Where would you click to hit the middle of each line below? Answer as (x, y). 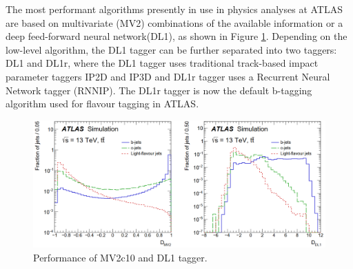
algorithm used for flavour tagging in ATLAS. (102, 104)
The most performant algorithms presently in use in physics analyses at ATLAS (174, 9)
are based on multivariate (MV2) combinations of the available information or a (174, 22)
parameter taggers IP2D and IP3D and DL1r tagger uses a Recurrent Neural (168, 76)
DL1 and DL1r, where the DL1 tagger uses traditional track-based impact (162, 63)
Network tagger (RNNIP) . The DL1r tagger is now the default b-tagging (159, 90)
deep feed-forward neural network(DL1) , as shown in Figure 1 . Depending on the (176, 36)
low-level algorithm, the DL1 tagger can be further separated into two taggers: (171, 49)
